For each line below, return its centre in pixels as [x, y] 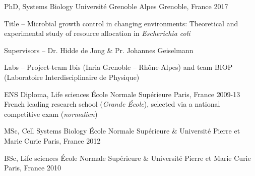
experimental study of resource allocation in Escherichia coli [97, 33]
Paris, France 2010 [33, 168]
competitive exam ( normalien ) [51, 114]
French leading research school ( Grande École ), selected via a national [112, 104]
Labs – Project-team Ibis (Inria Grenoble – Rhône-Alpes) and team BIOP [118, 67]
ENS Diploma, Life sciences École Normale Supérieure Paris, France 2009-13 [122, 94]
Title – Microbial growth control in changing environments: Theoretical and [121, 23]
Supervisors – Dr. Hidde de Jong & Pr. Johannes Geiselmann [99, 50]
